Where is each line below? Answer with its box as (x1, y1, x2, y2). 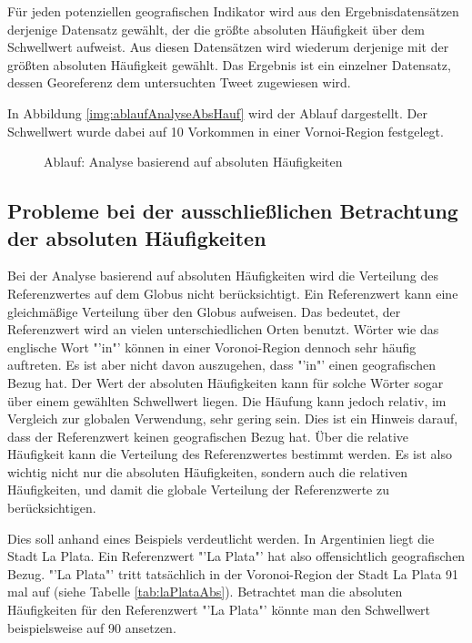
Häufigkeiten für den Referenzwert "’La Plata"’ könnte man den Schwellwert (7, 600, 431, 619)
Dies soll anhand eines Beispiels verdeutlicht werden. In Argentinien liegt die (7, 528, 435, 547)
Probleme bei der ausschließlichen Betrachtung (7, 197, 458, 225)
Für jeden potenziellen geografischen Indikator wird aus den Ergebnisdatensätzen (7, 2, 459, 20)
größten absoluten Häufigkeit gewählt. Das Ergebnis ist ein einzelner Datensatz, (7, 55, 451, 74)
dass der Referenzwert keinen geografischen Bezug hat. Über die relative (7, 426, 409, 445)
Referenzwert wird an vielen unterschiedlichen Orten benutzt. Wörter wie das (7, 320, 439, 339)
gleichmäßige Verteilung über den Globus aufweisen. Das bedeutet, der (7, 301, 401, 321)
